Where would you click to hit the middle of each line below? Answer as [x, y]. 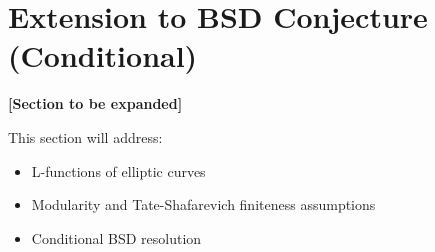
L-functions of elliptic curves [118, 170]
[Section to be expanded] [95, 103]
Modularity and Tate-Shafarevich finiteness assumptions [203, 204]
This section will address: [85, 136]
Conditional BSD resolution [116, 237]
